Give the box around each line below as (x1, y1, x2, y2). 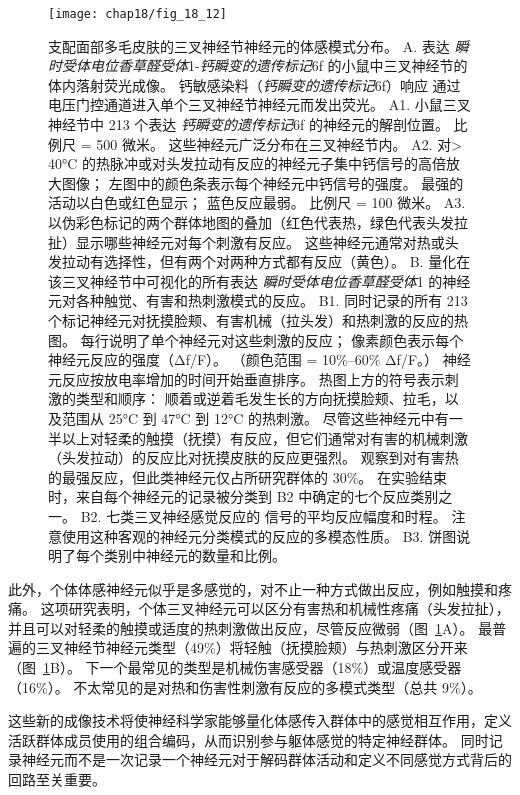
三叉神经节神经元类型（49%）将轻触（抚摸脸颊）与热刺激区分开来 (35, 637, 468, 658)
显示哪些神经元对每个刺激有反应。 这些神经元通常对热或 (75, 231, 445, 252)
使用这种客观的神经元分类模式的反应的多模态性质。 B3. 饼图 (61, 525, 457, 546)
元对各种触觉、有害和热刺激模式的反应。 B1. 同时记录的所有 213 (48, 290, 468, 311)
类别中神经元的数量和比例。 (103, 545, 286, 566)
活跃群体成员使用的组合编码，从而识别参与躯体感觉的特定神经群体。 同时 (8, 729, 489, 750)
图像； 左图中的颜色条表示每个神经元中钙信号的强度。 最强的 (61, 172, 464, 193)
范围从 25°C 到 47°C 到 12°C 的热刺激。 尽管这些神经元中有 (61, 407, 449, 428)
